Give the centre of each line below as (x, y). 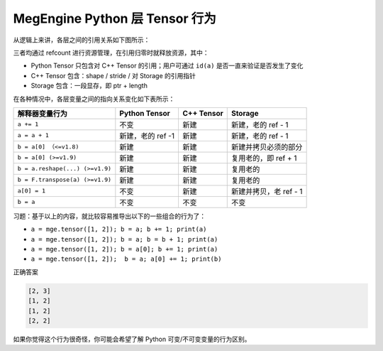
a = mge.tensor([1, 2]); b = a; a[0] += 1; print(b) (126, 259)
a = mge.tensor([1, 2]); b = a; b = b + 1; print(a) (124, 239)
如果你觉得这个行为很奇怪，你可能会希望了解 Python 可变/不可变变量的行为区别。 (132, 339)
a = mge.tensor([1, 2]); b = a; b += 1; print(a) (119, 229)
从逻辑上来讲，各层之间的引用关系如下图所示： (82, 40)
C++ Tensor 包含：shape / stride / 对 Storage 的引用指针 (113, 75)
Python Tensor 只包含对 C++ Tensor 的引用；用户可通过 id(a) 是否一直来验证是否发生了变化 (167, 66)
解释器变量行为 (42, 114)
